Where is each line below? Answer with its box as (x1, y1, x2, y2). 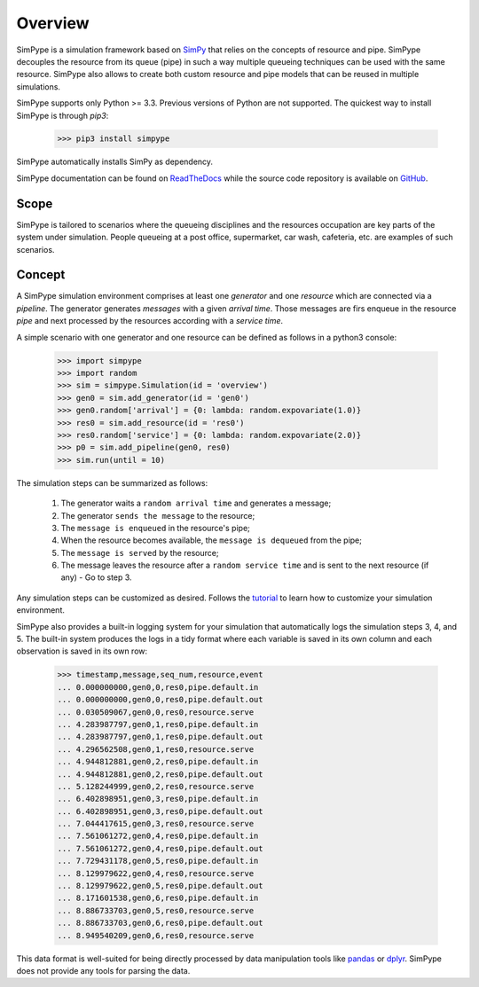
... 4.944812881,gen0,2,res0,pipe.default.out (57, 769, 263, 779)
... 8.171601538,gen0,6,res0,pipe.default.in (57, 893, 259, 904)
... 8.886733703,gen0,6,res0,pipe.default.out (57, 918, 263, 928)
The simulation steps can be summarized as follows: (16, 477, 208, 488)
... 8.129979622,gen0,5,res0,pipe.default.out (57, 881, 263, 891)
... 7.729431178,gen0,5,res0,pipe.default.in (57, 856, 259, 866)
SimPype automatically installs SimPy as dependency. (16, 156, 213, 168)
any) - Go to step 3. (60, 572, 132, 583)
